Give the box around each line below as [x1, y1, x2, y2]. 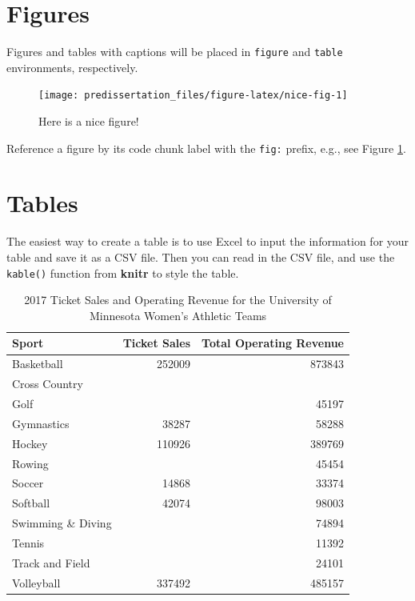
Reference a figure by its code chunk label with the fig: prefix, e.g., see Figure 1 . [6, 139, 406, 156]
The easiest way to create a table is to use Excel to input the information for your [6, 233, 409, 250]
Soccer [12, 475, 44, 491]
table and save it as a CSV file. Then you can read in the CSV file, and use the [6, 249, 395, 265]
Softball [12, 495, 50, 511]
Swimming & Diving [12, 515, 112, 531]
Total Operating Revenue [202, 335, 345, 351]
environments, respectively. [6, 58, 138, 75]
